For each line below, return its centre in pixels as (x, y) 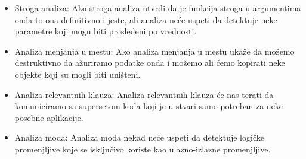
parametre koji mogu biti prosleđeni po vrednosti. (106, 31)
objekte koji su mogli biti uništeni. (78, 74)
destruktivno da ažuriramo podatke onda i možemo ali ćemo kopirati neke (150, 63)
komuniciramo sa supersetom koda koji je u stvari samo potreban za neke (149, 106)
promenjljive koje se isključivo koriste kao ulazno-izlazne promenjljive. (143, 149)
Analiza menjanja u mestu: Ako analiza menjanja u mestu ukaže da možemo (154, 51)
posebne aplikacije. (49, 117)
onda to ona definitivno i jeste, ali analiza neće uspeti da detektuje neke (146, 19)
